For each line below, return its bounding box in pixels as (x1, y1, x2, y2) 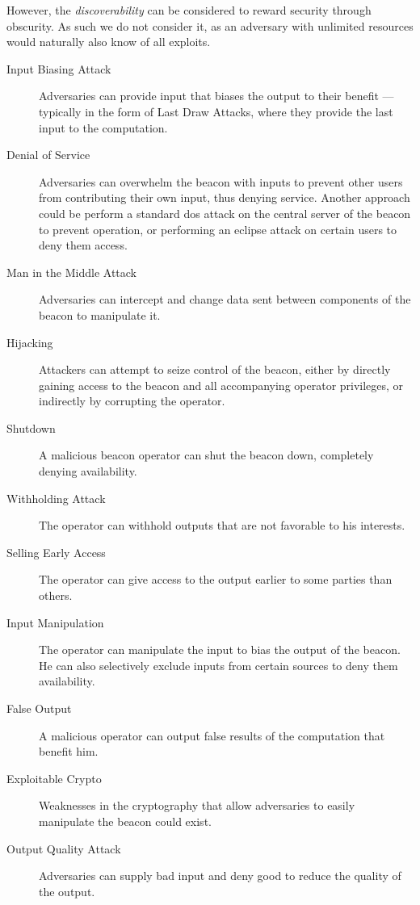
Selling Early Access (6, 543, 106, 560)
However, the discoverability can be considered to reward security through (6, 2, 372, 18)
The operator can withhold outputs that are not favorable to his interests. (39, 517, 405, 534)
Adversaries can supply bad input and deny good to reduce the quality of (39, 867, 401, 884)
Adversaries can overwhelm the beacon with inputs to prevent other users (39, 173, 403, 190)
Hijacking (6, 333, 53, 350)
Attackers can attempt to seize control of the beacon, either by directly (39, 361, 391, 378)
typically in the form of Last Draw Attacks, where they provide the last (39, 103, 393, 119)
